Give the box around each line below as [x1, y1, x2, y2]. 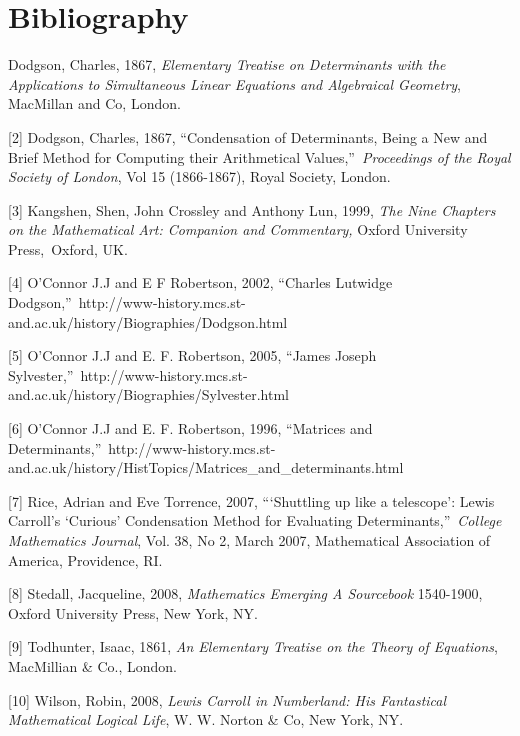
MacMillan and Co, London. [8, 93, 181, 114]
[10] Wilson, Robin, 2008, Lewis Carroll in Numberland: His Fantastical [8, 689, 447, 710]
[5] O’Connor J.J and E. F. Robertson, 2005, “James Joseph [8, 345, 377, 366]
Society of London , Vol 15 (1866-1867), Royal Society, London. [8, 166, 391, 187]
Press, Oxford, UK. [8, 238, 128, 259]
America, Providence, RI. [8, 549, 163, 570]
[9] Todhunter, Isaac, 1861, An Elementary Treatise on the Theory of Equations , [8, 636, 498, 657]
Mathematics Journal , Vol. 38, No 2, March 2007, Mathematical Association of [8, 530, 491, 550]
